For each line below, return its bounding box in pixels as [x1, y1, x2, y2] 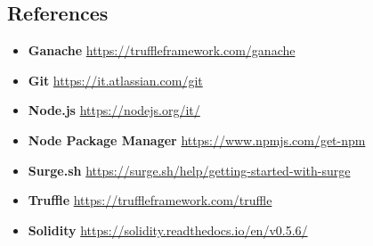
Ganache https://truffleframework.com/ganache [28, 41, 296, 60]
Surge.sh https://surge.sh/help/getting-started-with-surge [28, 160, 351, 179]
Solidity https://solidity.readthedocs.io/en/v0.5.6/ [28, 220, 308, 239]
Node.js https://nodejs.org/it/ [28, 101, 200, 119]
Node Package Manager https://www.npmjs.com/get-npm [28, 130, 366, 149]
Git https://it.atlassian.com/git [28, 70, 203, 89]
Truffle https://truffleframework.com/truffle [28, 191, 272, 209]
